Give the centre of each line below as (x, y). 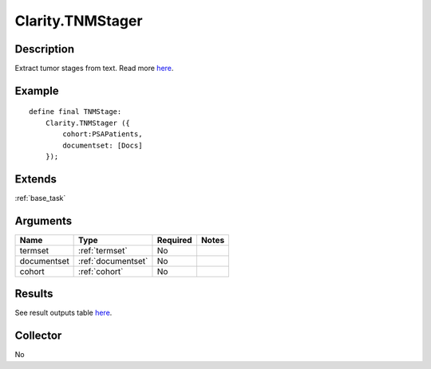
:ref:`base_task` (40, 198)
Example (37, 90)
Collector (38, 336)
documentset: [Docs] (103, 145)
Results (34, 294)
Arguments (43, 220)
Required (174, 240)
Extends (36, 179)
